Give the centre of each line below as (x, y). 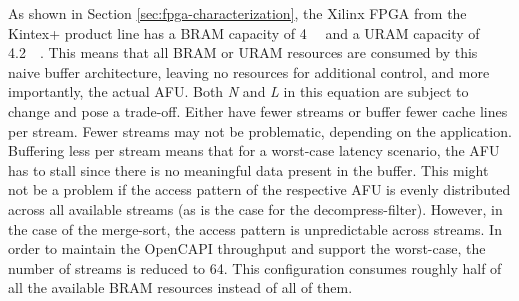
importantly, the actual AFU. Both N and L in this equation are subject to (238, 91)
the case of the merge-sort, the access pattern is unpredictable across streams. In (255, 228)
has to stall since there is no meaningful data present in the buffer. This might (248, 169)
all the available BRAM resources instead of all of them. (180, 287)
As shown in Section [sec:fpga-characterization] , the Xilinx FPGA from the (237, 13)
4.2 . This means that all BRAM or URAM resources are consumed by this (243, 52)
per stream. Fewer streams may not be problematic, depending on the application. (260, 130)
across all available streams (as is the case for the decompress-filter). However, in (255, 208)
